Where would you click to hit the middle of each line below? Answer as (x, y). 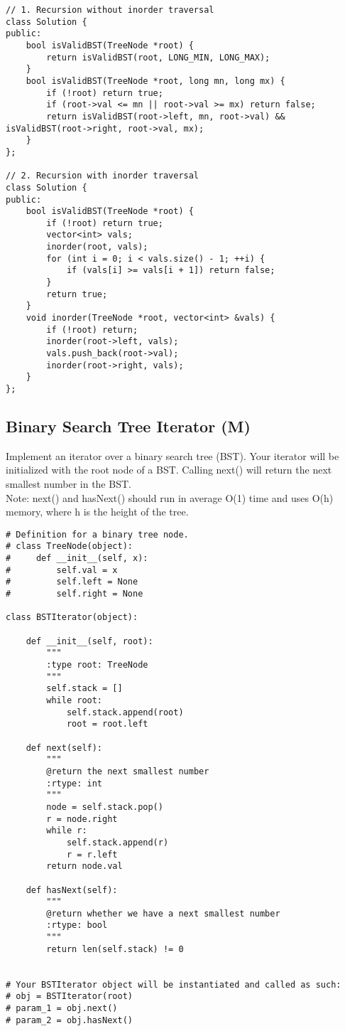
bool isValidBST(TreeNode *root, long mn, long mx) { (155, 81)
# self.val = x (62, 570)
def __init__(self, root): (89, 641)
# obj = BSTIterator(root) (69, 997)
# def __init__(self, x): (77, 559)
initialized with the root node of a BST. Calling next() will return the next (169, 470)
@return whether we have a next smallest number (163, 913)
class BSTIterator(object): (72, 618)
